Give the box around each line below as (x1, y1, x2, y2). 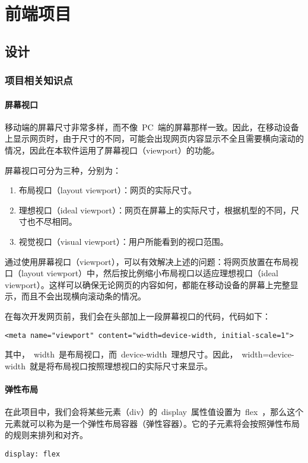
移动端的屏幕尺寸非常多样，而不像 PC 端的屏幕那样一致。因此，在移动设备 (5, 120, 299, 133)
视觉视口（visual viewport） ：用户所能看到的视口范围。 (18, 235, 228, 247)
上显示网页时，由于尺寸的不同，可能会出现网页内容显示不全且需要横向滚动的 (5, 132, 304, 145)
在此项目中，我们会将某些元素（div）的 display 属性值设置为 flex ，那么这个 (5, 405, 304, 418)
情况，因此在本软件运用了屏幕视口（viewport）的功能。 (5, 143, 220, 156)
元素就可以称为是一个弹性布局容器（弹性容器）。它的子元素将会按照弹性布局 (5, 417, 300, 429)
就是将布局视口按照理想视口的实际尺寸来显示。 (30, 359, 213, 372)
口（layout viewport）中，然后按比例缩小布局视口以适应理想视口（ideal (5, 267, 278, 279)
